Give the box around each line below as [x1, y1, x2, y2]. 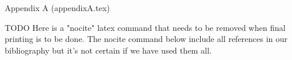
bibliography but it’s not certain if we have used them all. [5, 44, 212, 56]
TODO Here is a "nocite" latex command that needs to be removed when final [5, 21, 286, 33]
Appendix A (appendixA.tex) [5, 2, 110, 13]
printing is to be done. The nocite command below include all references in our [5, 33, 288, 45]
